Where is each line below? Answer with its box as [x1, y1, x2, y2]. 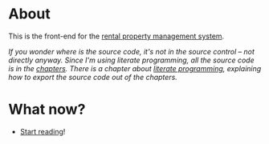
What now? [8, 101, 86, 118]
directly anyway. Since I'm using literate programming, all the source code [8, 55, 255, 65]
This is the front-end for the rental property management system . [8, 31, 225, 41]
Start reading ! [19, 126, 66, 136]
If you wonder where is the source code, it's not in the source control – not [8, 46, 255, 56]
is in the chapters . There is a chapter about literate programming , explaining [8, 63, 262, 73]
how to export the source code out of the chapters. [8, 72, 178, 82]
